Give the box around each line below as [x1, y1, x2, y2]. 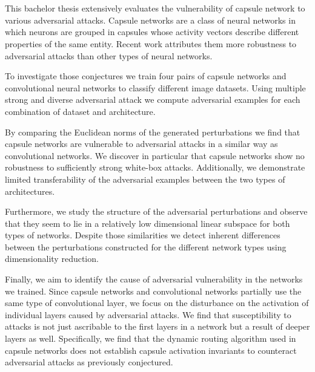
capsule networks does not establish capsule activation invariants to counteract [5, 344, 297, 356]
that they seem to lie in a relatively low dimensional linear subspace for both [5, 217, 290, 229]
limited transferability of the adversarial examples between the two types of [5, 172, 285, 185]
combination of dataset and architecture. [5, 105, 156, 117]
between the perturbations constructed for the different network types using [5, 240, 287, 253]
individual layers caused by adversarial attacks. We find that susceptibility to [5, 308, 291, 321]
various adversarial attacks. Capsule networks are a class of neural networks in [5, 13, 296, 26]
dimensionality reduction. [5, 252, 99, 265]
